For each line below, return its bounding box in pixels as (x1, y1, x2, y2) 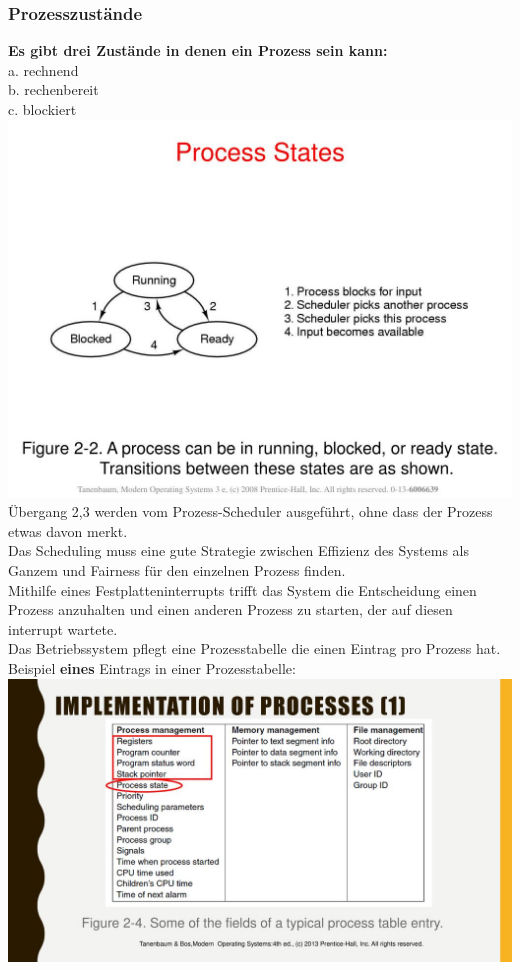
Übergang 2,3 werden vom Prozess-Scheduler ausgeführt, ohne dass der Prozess (8, 501, 493, 522)
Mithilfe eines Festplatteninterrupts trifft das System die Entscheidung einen (8, 579, 477, 600)
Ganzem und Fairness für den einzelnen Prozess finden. (8, 559, 346, 580)
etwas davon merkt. (8, 520, 128, 541)
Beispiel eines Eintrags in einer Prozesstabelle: (8, 657, 296, 678)
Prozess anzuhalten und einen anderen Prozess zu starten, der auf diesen (8, 599, 453, 620)
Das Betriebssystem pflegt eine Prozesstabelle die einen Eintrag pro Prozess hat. (8, 638, 501, 659)
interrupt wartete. (8, 618, 118, 639)
